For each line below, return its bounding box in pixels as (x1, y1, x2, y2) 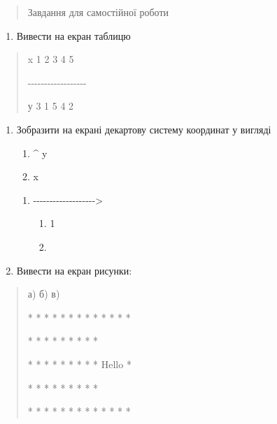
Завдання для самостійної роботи (27, 5, 169, 19)
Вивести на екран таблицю (16, 28, 131, 43)
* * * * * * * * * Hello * (27, 356, 132, 371)
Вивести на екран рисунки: (16, 263, 132, 277)
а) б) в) (27, 286, 60, 301)
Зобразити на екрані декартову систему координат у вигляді (16, 122, 271, 136)
